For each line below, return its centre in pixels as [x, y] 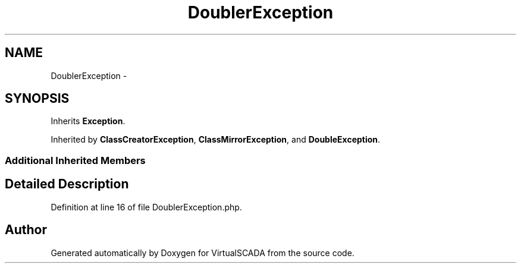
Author [26, 230]
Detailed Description [67, 184]
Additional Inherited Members [75, 160]
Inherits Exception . [88, 121]
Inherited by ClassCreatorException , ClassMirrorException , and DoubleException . [216, 140]
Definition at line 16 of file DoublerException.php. [146, 207]
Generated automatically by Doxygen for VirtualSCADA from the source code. [203, 253]
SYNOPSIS [37, 99]
